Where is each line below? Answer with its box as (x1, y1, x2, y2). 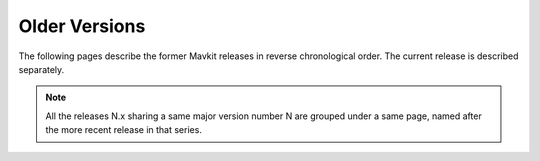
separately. (18, 63, 65, 75)
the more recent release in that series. (45, 124, 202, 136)
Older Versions (18, 15, 146, 37)
